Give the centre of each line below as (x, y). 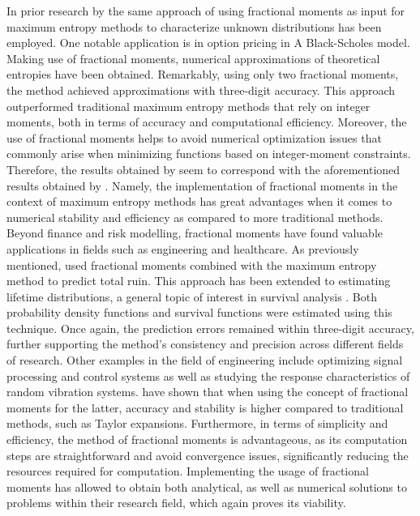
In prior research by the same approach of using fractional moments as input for (206, 11)
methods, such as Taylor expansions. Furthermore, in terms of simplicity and (197, 423)
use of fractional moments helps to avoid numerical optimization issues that (194, 137)
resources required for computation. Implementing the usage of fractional (188, 471)
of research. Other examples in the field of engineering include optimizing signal (205, 360)
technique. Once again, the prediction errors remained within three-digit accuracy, (210, 328)
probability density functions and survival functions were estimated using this (199, 312)
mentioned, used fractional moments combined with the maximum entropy (192, 264)
